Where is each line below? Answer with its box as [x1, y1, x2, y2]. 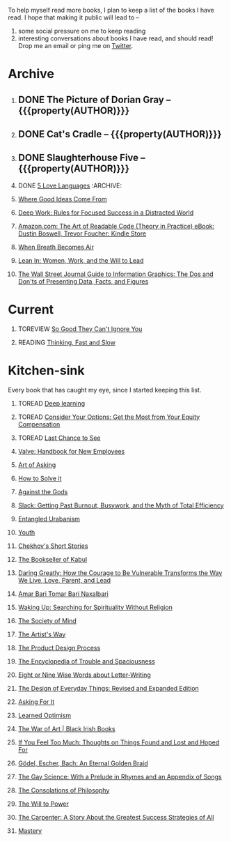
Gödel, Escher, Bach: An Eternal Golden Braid [17, 759, 148, 767]
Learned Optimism [17, 711, 72, 719]
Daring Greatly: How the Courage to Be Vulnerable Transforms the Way [17, 568, 223, 577]
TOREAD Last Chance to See [17, 434, 101, 442]
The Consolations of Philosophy [17, 786, 110, 794]
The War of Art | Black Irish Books [17, 724, 115, 733]
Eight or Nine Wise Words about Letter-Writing [17, 671, 152, 679]
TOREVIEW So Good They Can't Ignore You [17, 324, 143, 333]
